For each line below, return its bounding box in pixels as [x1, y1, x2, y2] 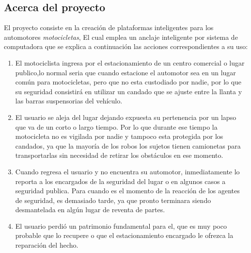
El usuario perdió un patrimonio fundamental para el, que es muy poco [15, 220, 227, 231]
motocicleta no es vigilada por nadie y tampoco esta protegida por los [15, 131, 223, 141]
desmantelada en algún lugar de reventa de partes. [15, 204, 165, 215]
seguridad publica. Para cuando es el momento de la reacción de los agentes [15, 186, 240, 196]
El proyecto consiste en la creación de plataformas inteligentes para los [4, 22, 214, 33]
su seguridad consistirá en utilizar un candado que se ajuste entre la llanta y [15, 86, 242, 96]
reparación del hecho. [15, 240, 78, 250]
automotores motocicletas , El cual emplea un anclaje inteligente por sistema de [4, 32, 238, 42]
